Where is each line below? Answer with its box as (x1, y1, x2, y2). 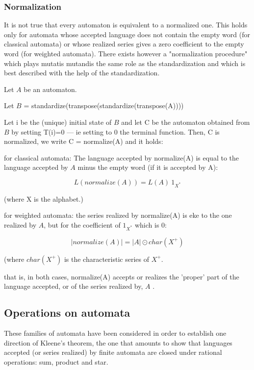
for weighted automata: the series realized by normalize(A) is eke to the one (4, 210, 232, 220)
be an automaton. (24, 84, 77, 94)
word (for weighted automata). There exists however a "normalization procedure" (4, 48, 248, 58)
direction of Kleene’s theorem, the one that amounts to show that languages (4, 337, 232, 347)
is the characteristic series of (64, 254, 149, 264)
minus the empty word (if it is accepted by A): (77, 162, 218, 172)
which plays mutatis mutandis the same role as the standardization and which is (4, 58, 246, 68)
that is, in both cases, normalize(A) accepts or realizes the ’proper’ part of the (4, 271, 239, 281)
